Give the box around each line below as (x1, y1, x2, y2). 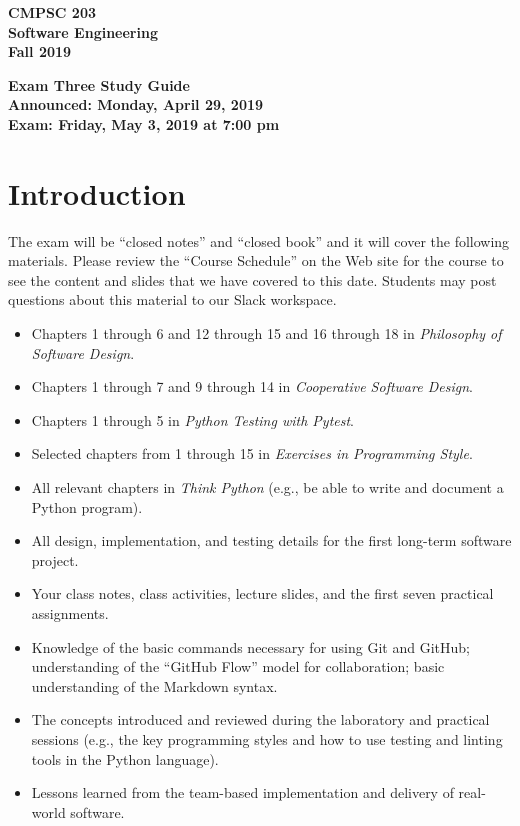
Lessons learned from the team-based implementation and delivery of (31, 782, 454, 803)
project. (31, 549, 79, 570)
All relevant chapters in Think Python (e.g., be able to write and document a (31, 477, 504, 498)
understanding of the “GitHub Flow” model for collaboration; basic (31, 656, 445, 677)
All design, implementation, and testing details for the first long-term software (31, 530, 512, 551)
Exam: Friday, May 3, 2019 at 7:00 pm (8, 113, 280, 134)
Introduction (8, 172, 186, 213)
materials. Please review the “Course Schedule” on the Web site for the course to (8, 250, 504, 271)
